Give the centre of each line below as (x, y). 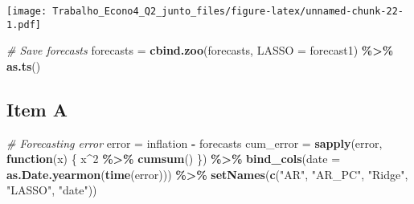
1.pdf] (24, 24)
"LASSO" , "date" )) (52, 190)
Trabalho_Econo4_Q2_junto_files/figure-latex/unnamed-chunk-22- (228, 11)
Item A (37, 109)
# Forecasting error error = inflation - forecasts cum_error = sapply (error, (195, 143)
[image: (27, 11)
